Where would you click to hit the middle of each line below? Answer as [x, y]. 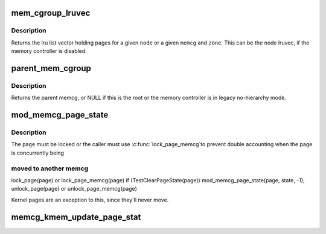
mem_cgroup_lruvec [51, 13]
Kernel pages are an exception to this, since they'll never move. [90, 200]
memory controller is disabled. [49, 51]
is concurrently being [38, 153]
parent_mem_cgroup [51, 68]
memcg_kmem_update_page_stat [76, 217]
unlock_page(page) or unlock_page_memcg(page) [74, 189]
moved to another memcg [50, 168]
